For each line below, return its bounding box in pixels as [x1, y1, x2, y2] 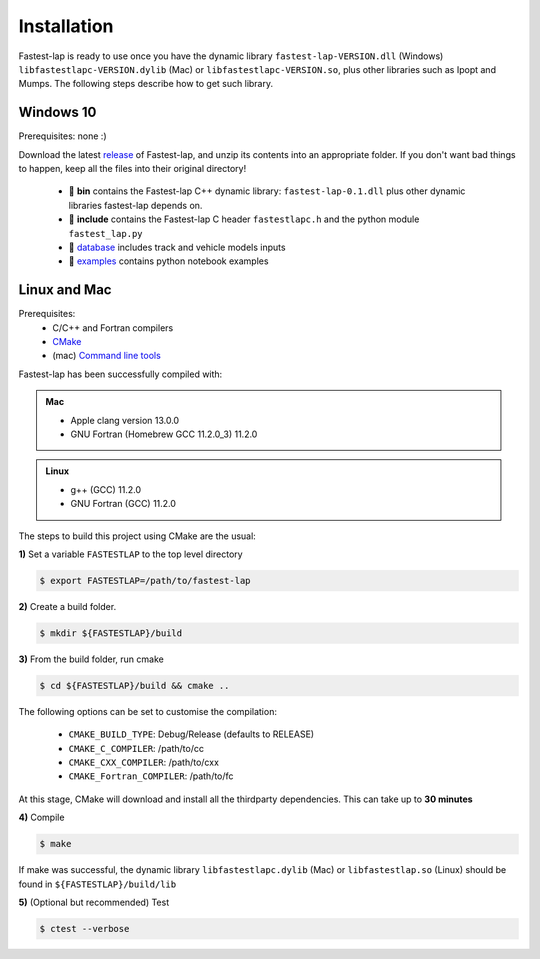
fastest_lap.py [68, 228, 144, 239]
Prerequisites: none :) [18, 130, 107, 142]
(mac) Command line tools [52, 350, 162, 362]
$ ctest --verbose [39, 923, 130, 934]
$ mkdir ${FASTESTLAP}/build [39, 627, 183, 639]
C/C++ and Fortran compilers [52, 321, 174, 334]
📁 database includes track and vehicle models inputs [68, 241, 286, 253]
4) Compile [18, 811, 65, 824]
